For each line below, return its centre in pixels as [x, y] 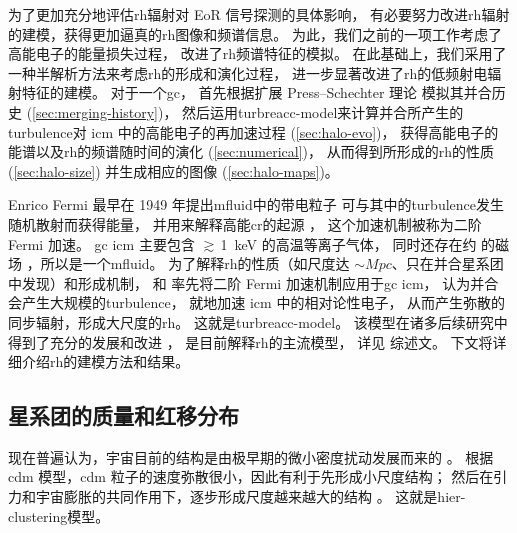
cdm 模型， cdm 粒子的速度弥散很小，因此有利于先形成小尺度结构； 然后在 [251, 476]
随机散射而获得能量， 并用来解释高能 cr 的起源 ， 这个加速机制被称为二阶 [245, 223]
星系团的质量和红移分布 [123, 415]
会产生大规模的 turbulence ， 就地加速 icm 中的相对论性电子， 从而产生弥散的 [257, 302]
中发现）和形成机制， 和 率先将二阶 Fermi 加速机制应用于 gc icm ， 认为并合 [253, 282]
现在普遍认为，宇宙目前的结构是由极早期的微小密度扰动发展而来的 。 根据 [251, 456]
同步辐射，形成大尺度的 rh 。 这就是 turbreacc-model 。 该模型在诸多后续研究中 [258, 321]
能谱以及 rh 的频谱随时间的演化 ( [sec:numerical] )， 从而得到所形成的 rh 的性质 [251, 151]
